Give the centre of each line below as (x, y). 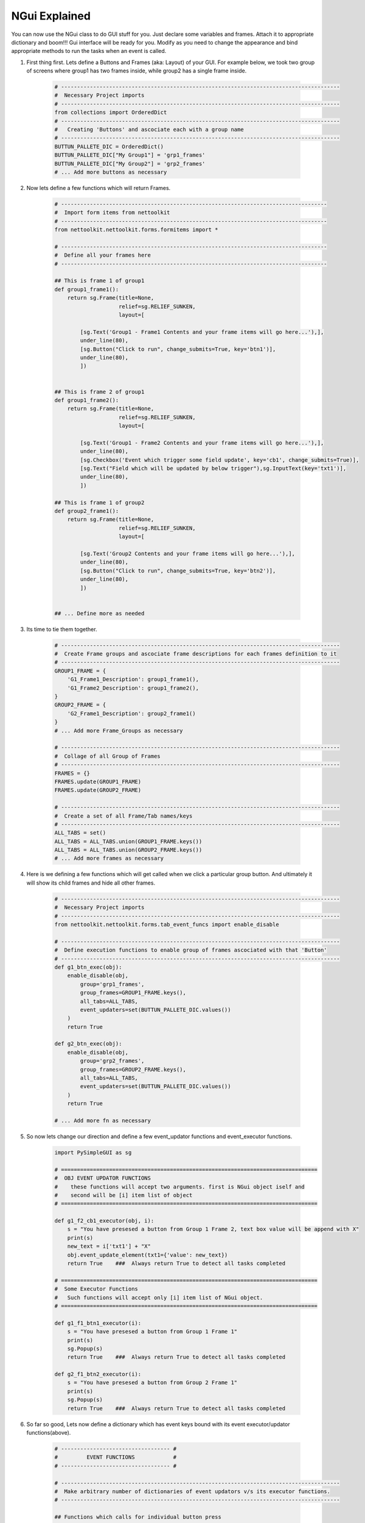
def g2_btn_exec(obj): (88, 1044)
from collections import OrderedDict (111, 112)
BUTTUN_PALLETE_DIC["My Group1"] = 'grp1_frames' (130, 155)
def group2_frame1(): (87, 511)
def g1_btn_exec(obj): (88, 967)
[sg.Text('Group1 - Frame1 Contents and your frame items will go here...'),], (202, 332)
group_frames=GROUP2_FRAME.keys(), (133, 1069)
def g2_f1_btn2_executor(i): (98, 1374)
